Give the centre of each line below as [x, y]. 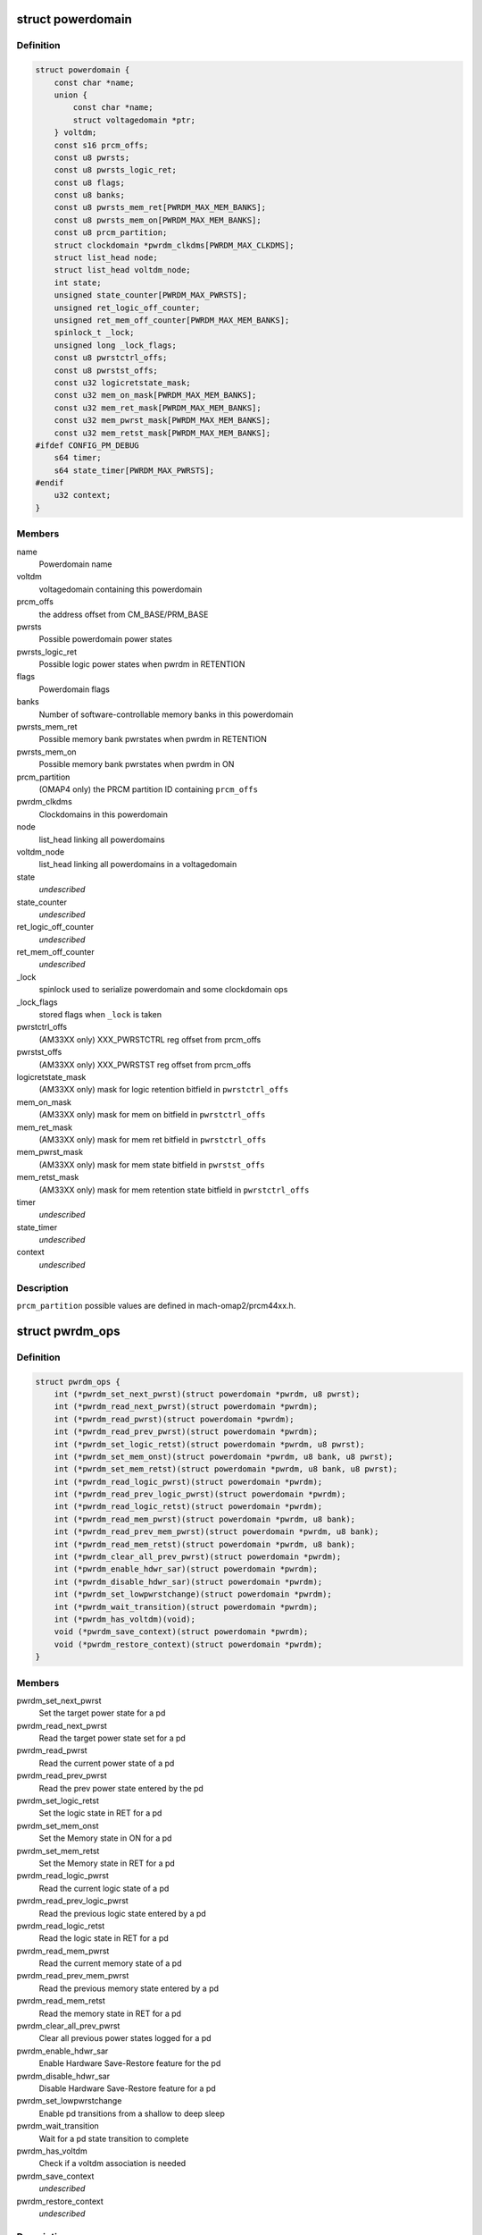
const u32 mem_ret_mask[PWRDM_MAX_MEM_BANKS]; [158, 408]
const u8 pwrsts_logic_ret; [116, 170]
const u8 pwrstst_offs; [106, 370]
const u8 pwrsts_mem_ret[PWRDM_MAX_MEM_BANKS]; [160, 207]
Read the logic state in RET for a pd [104, 1938]
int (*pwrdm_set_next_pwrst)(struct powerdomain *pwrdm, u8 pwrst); [207, 1394]
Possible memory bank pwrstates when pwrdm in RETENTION [153, 739]
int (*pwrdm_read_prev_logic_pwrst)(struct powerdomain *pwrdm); [200, 1494]
